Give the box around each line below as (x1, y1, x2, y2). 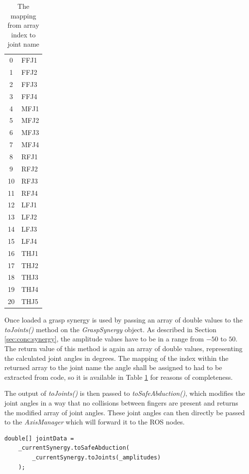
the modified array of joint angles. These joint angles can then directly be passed (4, 407, 245, 417)
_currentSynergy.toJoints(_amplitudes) (32, 454, 161, 461)
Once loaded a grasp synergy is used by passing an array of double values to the (4, 315, 243, 325)
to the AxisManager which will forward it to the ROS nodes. (4, 417, 185, 427)
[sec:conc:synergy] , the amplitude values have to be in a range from (4, 334, 204, 344)
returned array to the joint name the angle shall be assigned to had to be (4, 362, 222, 372)
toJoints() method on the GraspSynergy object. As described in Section (4, 324, 216, 334)
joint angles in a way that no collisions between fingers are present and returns (4, 397, 238, 407)
